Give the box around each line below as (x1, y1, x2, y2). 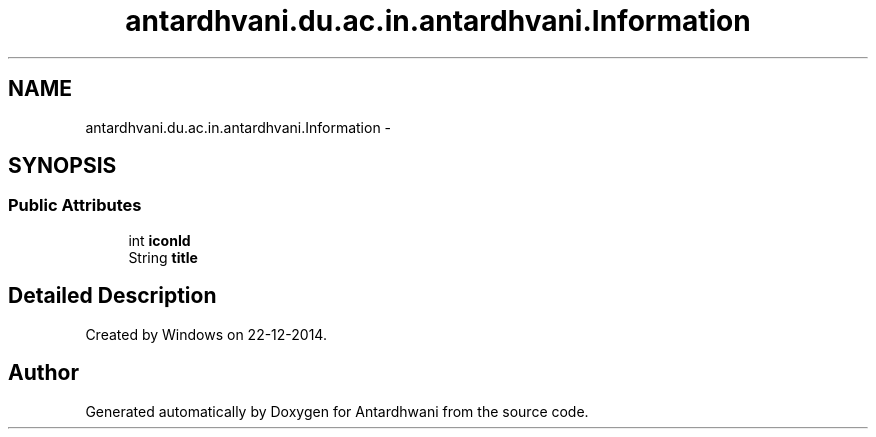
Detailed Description (8, 283, 217, 309)
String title (128, 248, 198, 266)
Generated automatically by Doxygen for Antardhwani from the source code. (85, 402, 589, 420)
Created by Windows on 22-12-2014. (85, 325, 327, 343)
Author (8, 360, 79, 386)
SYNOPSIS (8, 153, 117, 179)
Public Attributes (8, 195, 142, 216)
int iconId (128, 231, 191, 249)
